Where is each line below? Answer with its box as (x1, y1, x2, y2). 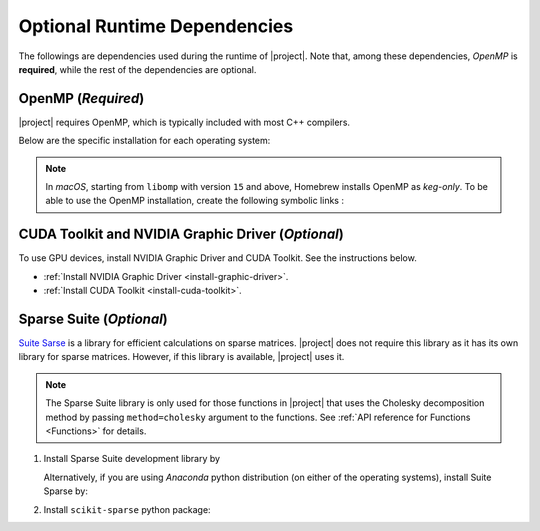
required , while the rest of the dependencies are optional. (18, 63, 257, 75)
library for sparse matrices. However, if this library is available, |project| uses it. (18, 351, 345, 363)
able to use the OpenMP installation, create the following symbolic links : (45, 195, 345, 207)
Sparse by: (43, 485, 89, 497)
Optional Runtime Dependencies (18, 15, 294, 37)
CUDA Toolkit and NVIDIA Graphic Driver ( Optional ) (18, 226, 344, 243)
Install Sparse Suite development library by (43, 453, 220, 465)
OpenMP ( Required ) (18, 90, 145, 107)
